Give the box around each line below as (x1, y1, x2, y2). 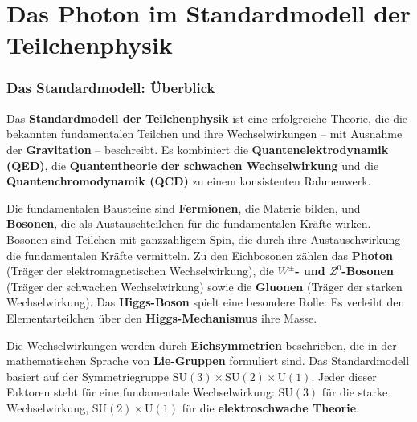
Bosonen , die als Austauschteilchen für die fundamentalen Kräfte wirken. (6, 215, 371, 232)
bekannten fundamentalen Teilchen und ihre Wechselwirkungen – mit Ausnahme (6, 125, 403, 142)
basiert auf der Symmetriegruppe (6, 367, 170, 384)
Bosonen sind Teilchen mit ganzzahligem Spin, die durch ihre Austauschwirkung (6, 230, 401, 247)
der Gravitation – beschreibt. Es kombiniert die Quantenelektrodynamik (6, 140, 389, 157)
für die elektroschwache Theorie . (182, 399, 360, 416)
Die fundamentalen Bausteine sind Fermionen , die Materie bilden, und (6, 199, 361, 216)
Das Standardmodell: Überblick (6, 78, 215, 98)
